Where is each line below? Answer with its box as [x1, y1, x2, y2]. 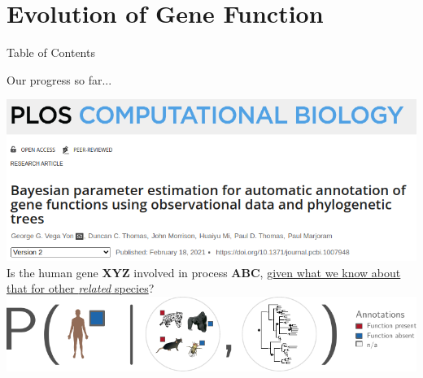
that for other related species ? [7, 280, 155, 297]
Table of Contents [7, 44, 95, 61]
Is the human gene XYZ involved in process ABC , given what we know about [7, 263, 401, 280]
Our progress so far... [7, 71, 112, 88]
